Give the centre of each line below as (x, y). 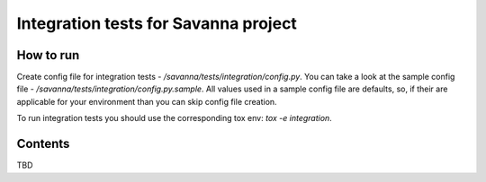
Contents (43, 144)
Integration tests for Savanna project (157, 23)
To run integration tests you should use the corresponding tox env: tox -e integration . (174, 118)
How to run (48, 55)
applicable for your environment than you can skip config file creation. (147, 101)
